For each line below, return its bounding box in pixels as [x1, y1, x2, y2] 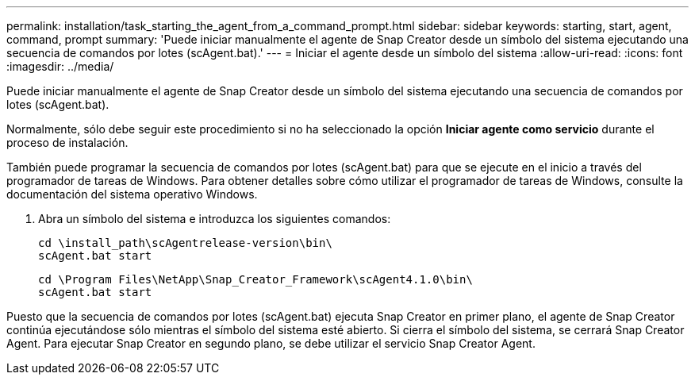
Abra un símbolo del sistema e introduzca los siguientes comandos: [38, 212, 391, 225]
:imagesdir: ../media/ [6, 60, 114, 73]
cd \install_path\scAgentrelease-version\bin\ [38, 237, 332, 249]
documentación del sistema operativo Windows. [6, 187, 258, 201]
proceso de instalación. [6, 136, 129, 149]
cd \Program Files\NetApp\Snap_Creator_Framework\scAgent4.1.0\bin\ [38, 273, 473, 286]
